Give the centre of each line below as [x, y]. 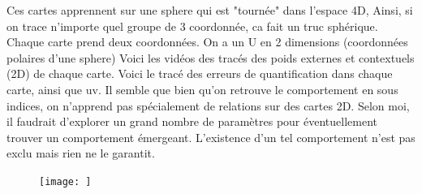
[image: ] [65, 181]
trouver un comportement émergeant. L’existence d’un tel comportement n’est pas [211, 137]
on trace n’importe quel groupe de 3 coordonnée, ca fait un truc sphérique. [192, 26]
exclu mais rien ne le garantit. [81, 153]
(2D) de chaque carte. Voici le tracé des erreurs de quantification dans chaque [200, 73]
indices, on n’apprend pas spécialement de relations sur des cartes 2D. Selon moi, [208, 105]
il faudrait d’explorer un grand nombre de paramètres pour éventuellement [192, 121]
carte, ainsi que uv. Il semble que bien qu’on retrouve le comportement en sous [202, 89]
